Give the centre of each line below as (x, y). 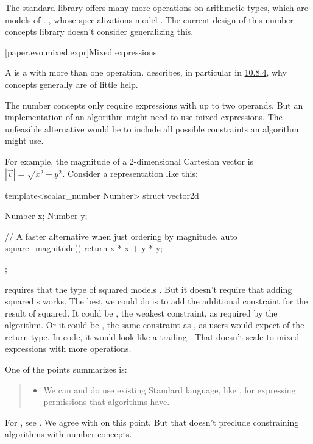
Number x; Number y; (46, 216)
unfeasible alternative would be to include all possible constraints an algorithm (152, 128)
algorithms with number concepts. (69, 434)
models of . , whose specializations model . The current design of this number (149, 19)
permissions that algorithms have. (107, 402)
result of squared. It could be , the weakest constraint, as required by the (141, 313)
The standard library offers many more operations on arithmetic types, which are (157, 7)
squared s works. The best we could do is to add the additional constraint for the (156, 301)
